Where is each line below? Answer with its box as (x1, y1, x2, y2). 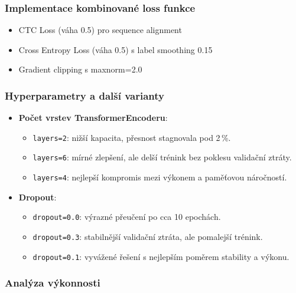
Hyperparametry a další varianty (5, 88, 164, 103)
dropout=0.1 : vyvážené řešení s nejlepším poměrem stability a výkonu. (32, 250, 290, 262)
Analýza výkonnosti (5, 275, 100, 290)
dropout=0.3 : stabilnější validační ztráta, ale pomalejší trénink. (32, 231, 263, 243)
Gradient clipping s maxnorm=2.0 (18, 63, 142, 75)
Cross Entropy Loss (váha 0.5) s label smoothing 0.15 (18, 43, 213, 55)
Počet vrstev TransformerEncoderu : (18, 111, 168, 124)
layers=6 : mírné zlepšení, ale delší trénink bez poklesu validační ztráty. (32, 151, 292, 163)
